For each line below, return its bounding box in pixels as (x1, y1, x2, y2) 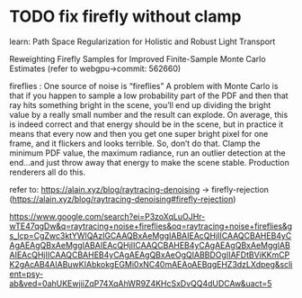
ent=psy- (9, 268, 43, 279)
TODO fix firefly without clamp (9, 6, 242, 27)
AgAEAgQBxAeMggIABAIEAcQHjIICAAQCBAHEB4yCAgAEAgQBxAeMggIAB (9, 239, 290, 250)
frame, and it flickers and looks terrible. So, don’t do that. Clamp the (9, 138, 261, 149)
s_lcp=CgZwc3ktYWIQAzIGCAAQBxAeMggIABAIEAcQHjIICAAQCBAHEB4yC (9, 230, 292, 240)
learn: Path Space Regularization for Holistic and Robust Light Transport (9, 36, 276, 47)
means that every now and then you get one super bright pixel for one (9, 128, 269, 139)
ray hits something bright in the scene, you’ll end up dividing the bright (9, 99, 271, 110)
